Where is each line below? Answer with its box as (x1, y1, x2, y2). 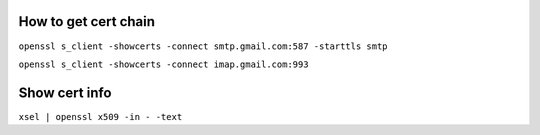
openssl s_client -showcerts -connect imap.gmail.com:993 (18, 58, 309, 70)
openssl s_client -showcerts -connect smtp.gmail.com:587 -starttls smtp (18, 40, 389, 52)
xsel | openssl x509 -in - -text (18, 111, 183, 122)
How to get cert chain (18, 13, 155, 30)
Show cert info (18, 84, 112, 101)
